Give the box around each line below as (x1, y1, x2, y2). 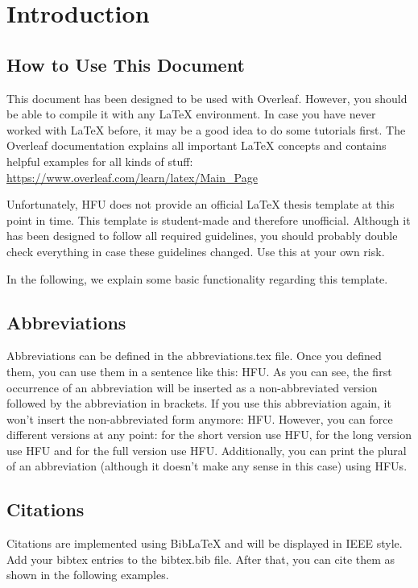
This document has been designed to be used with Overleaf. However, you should (6, 89, 408, 106)
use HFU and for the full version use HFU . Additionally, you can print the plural (6, 441, 407, 458)
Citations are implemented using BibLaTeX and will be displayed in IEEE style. (6, 535, 403, 552)
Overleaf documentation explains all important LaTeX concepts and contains (6, 137, 387, 154)
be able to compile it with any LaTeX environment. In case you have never (6, 106, 376, 122)
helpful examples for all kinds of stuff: (6, 152, 193, 169)
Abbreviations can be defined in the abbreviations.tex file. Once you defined (6, 347, 382, 364)
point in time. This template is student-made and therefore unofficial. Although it (6, 211, 411, 228)
